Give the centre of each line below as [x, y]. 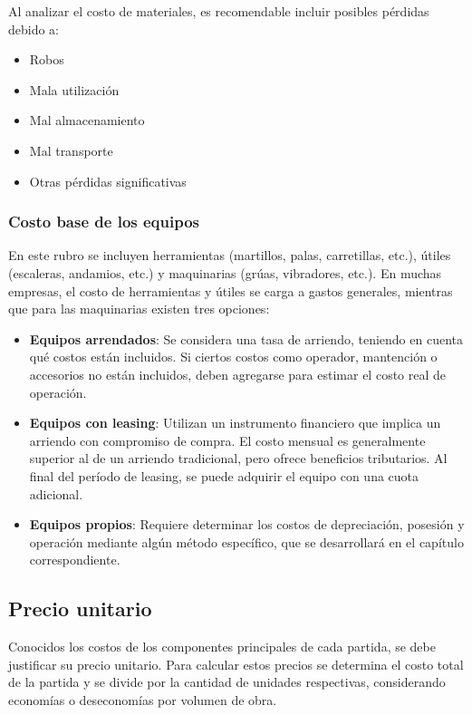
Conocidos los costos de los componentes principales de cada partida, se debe [222, 647]
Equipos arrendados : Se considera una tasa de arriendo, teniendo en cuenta [246, 338]
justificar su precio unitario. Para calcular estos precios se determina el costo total [236, 664]
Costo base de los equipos [104, 222]
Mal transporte [71, 150]
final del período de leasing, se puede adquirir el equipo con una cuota [224, 475]
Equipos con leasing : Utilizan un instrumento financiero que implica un [235, 423]
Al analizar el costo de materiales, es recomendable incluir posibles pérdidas [219, 11]
